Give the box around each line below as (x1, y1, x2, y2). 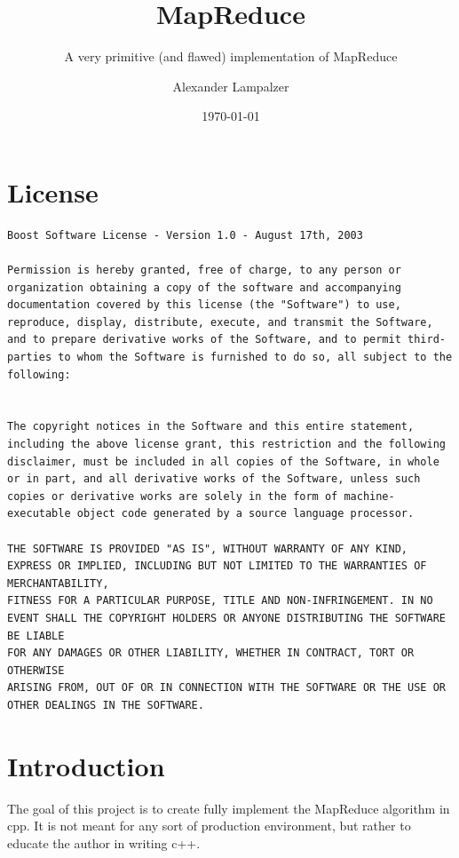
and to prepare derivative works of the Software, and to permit (7, 333, 401, 346)
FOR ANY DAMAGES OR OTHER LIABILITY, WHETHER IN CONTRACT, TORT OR (7, 647, 415, 660)
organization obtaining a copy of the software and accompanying (7, 281, 401, 294)
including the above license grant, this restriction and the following (7, 437, 446, 450)
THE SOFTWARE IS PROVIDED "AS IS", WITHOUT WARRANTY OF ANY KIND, (7, 542, 408, 555)
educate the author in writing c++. (7, 833, 201, 852)
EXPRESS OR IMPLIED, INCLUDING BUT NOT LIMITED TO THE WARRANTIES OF (7, 560, 427, 573)
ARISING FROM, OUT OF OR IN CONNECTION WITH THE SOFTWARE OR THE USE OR (7, 681, 446, 695)
